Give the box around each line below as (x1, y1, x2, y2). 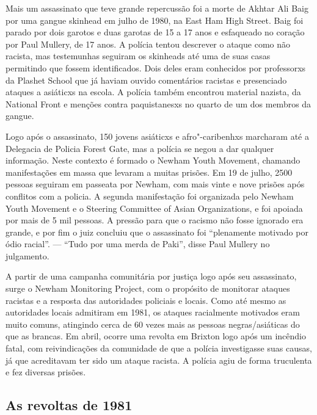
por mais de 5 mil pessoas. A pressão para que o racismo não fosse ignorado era (5, 214, 304, 226)
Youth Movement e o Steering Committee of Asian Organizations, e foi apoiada (5, 201, 303, 214)
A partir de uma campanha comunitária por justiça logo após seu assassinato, (5, 270, 297, 283)
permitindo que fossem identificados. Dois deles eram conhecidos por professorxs (5, 61, 306, 74)
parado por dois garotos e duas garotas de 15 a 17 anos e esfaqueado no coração (5, 26, 305, 38)
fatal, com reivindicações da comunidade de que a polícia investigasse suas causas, (5, 342, 312, 355)
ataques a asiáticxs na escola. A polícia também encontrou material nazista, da (5, 85, 301, 98)
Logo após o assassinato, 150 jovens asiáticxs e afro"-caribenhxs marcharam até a (5, 129, 309, 142)
